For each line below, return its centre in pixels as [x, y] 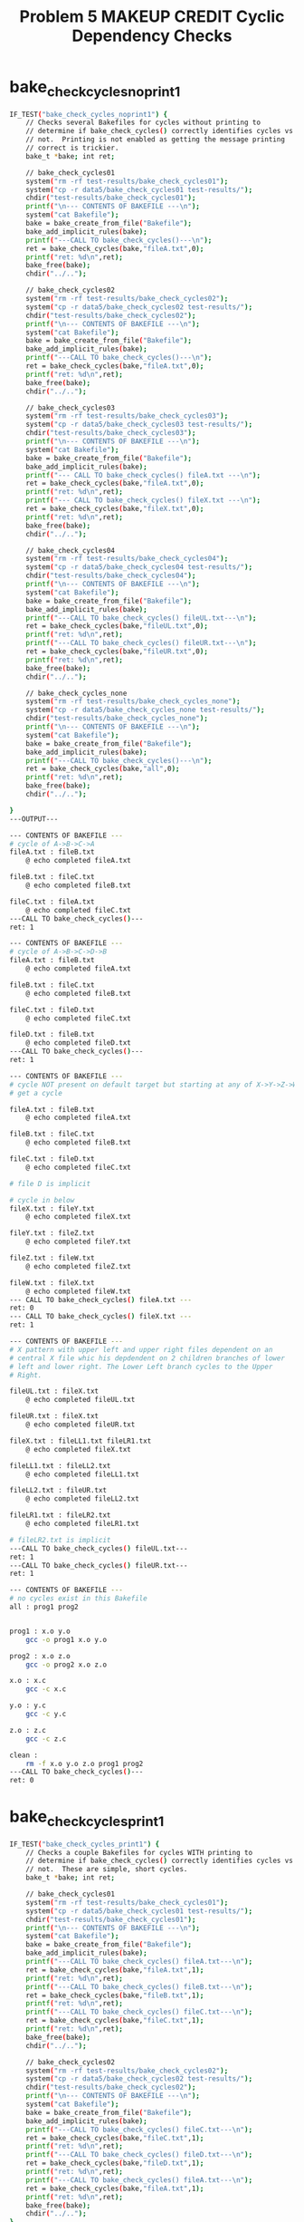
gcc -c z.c [46, 1739]
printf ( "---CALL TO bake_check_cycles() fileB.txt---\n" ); [139, 1986]
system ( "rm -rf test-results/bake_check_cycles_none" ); [133, 701]
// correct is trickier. [72, 148]
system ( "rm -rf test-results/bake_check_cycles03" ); [127, 416]
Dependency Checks [152, 36]
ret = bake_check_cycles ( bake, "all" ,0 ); [103, 769]
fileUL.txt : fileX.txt [54, 1391]
